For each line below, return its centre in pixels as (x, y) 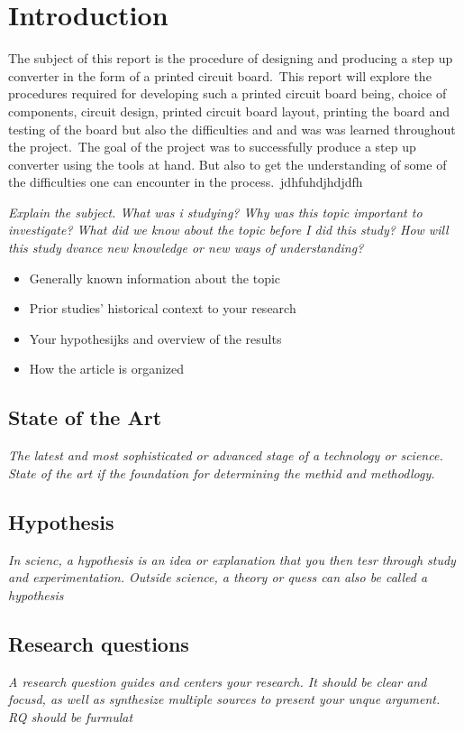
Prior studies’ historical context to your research (163, 308)
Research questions (99, 643)
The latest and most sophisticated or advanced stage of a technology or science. (226, 455)
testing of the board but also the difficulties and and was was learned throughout (232, 129)
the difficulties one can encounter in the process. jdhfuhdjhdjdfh (186, 182)
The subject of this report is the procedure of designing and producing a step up (231, 58)
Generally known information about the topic (155, 278)
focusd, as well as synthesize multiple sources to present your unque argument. (224, 699)
